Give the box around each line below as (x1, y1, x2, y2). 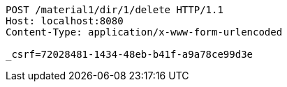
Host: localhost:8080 (6, 15, 124, 26)
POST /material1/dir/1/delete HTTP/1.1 (6, 4, 223, 15)
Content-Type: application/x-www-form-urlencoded (6, 26, 283, 38)
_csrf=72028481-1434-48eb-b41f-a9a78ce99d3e (6, 49, 253, 60)
